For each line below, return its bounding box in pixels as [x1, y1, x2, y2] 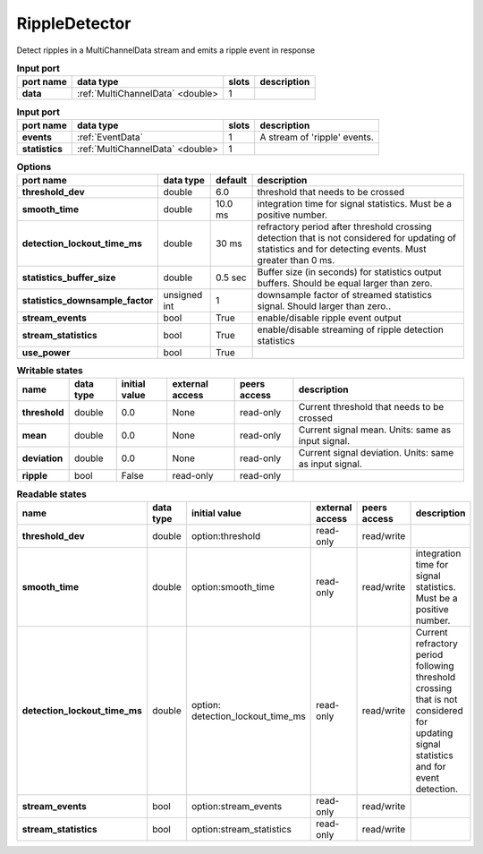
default [215, 175, 248, 187]
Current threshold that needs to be [298, 401, 445, 414]
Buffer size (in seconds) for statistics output [257, 266, 442, 278]
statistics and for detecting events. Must [257, 243, 427, 255]
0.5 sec [215, 271, 247, 284]
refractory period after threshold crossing [257, 220, 433, 233]
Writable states [16, 364, 84, 377]
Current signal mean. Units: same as [298, 423, 452, 436]
